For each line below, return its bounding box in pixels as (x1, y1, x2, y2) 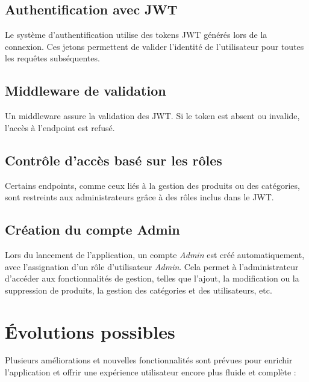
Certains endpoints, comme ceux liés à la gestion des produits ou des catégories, (5, 179, 300, 191)
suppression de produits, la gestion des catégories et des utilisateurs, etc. (5, 283, 272, 296)
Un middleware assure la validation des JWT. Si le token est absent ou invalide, (5, 109, 300, 122)
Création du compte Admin (5, 220, 180, 239)
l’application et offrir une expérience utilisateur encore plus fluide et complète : (5, 366, 296, 378)
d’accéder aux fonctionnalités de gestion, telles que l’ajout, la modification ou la (5, 272, 299, 285)
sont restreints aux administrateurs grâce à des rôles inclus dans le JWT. (5, 191, 274, 203)
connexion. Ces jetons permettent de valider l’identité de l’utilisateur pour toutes (5, 40, 304, 52)
